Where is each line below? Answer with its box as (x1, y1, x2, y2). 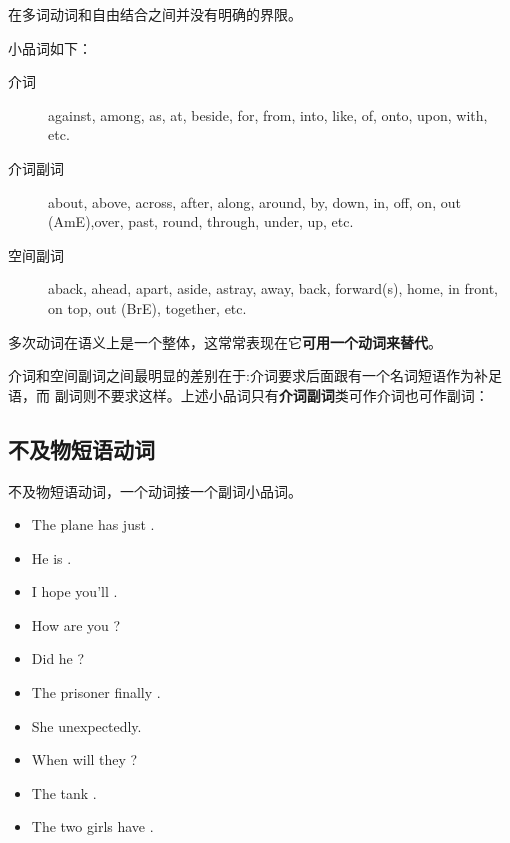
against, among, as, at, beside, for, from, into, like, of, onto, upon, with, (48, 104, 488, 125)
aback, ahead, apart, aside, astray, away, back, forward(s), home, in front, (48, 278, 499, 299)
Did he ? (31, 648, 85, 669)
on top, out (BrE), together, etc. (48, 297, 247, 318)
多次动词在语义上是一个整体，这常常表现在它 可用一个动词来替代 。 (8, 331, 442, 352)
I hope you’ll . (31, 581, 118, 602)
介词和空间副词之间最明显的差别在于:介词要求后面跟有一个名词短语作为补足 (8, 365, 502, 386)
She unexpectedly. (31, 715, 142, 736)
